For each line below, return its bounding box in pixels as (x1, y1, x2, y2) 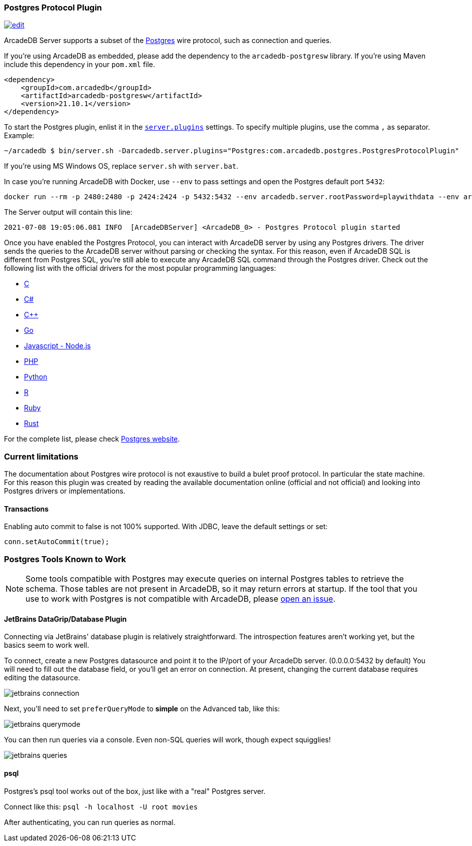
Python (24, 372, 47, 381)
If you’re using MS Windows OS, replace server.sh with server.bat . (4, 162, 238, 171)
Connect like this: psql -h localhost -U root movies (4, 802, 198, 811)
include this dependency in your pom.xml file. (4, 60, 155, 69)
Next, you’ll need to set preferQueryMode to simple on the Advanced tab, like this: (4, 704, 280, 713)
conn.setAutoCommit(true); (4, 538, 109, 546)
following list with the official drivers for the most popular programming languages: (4, 264, 276, 273)
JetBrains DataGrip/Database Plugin (4, 614, 127, 623)
